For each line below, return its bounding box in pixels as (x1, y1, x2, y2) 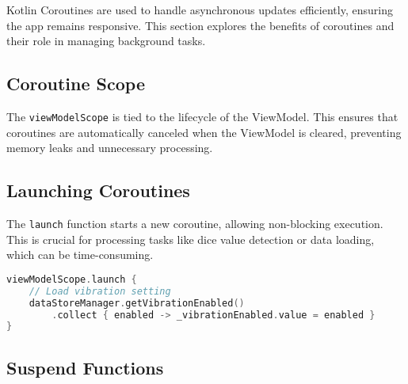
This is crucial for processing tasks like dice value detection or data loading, (6, 230, 375, 247)
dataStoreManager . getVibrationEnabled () (29, 297, 245, 309)
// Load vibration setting (29, 285, 171, 297)
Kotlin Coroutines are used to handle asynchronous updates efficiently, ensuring (6, 2, 393, 17)
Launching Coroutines (6, 178, 190, 203)
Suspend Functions (6, 355, 164, 379)
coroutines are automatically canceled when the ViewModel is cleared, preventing (6, 124, 402, 140)
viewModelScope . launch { (6, 273, 137, 285)
